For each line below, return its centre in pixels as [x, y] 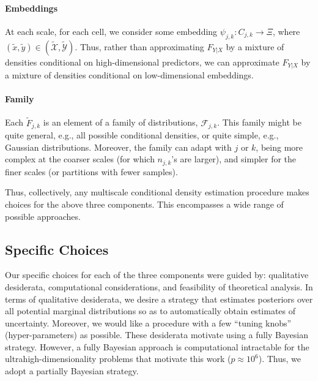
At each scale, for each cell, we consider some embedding [111, 31]
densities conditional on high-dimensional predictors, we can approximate [142, 62]
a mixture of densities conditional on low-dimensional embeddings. [129, 75]
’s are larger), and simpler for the [234, 159]
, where [286, 31]
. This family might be [259, 122]
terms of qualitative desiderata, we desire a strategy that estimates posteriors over [159, 299]
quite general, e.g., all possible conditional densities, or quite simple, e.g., [142, 135]
